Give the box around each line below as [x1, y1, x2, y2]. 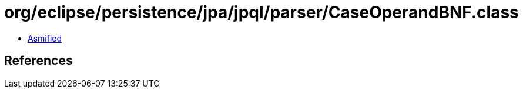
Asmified [28, 33, 62, 43]
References [4, 53, 73, 68]
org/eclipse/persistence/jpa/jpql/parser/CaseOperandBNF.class [4, 2, 519, 22]
